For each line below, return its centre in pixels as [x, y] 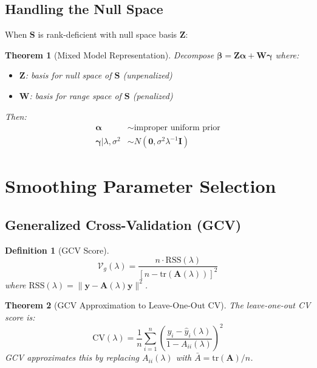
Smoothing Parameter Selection [141, 186]
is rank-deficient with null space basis [107, 34]
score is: [20, 317]
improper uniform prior [177, 128]
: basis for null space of [68, 75]
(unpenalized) [148, 75]
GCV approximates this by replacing [72, 357]
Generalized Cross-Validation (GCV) [123, 224]
